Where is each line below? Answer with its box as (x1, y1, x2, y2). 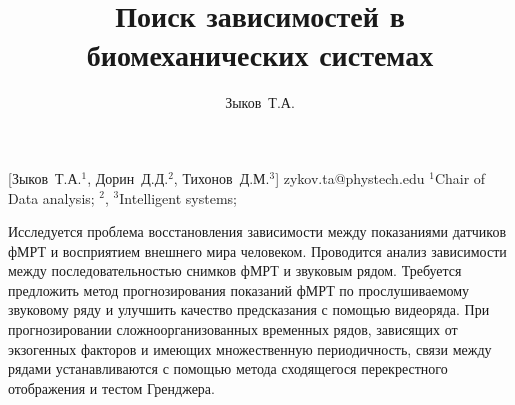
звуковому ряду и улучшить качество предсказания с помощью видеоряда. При (8, 299, 490, 320)
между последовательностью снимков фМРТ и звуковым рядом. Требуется (8, 260, 462, 281)
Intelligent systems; (119, 187, 237, 208)
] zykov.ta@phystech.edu (275, 167, 425, 188)
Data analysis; (8, 187, 95, 208)
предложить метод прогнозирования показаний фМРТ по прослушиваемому (8, 279, 470, 300)
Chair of (434, 167, 486, 188)
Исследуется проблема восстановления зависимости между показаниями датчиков (8, 221, 506, 242)
